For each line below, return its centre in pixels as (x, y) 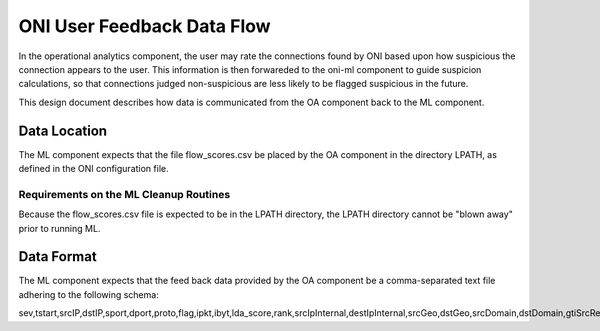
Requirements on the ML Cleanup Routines (124, 194)
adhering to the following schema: (88, 294)
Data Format (57, 256)
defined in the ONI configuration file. (93, 169)
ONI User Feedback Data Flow (144, 26)
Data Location (63, 130)
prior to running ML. (59, 228)
